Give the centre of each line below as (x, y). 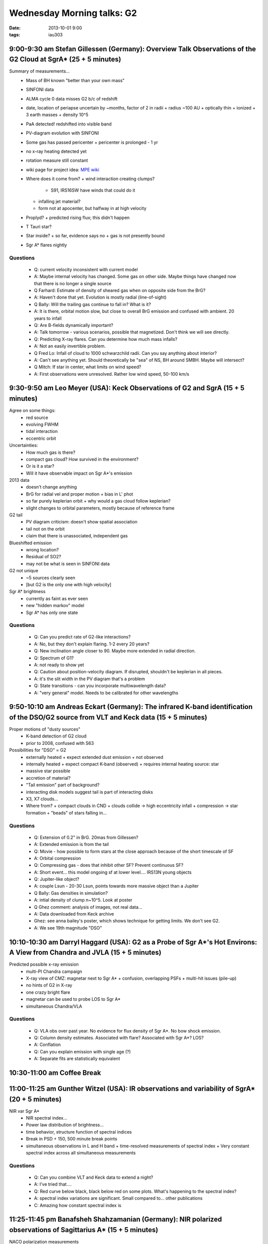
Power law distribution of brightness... (65, 1125)
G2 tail (16, 515)
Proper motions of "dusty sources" (45, 729)
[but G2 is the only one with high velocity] (69, 584)
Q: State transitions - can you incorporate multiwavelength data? (100, 686)
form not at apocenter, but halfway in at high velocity (92, 208)
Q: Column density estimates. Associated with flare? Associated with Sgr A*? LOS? (119, 1037)
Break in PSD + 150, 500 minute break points (72, 1139)
